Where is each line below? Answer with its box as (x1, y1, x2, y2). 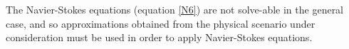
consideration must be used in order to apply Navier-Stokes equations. (6, 30, 313, 45)
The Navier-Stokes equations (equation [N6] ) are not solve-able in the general (6, 2, 344, 16)
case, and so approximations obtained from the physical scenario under (6, 16, 316, 31)
